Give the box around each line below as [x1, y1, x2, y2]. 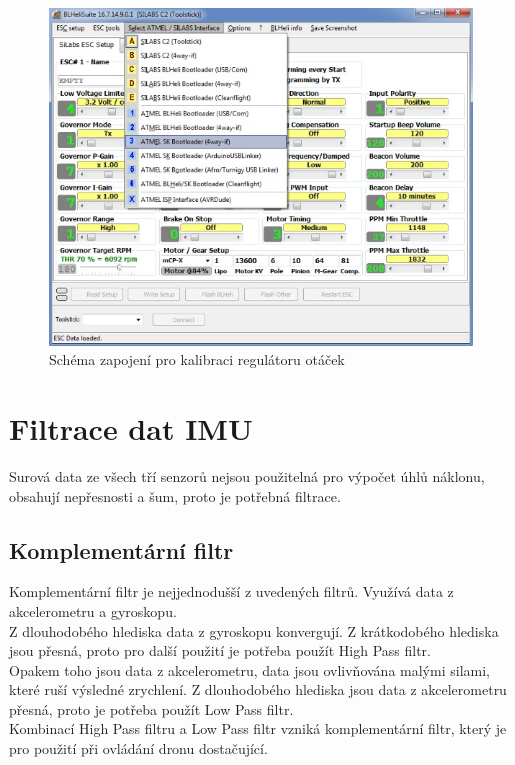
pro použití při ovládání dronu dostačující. [9, 738, 268, 759]
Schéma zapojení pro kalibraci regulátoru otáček [49, 349, 345, 370]
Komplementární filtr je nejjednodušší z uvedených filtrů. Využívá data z [9, 581, 454, 602]
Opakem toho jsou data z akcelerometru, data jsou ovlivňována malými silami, [9, 659, 490, 680]
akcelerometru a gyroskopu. [9, 600, 177, 621]
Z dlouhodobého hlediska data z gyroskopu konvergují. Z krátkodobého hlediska [9, 620, 499, 641]
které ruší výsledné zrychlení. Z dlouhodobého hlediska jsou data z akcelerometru [9, 679, 507, 700]
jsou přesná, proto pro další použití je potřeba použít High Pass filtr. [9, 640, 432, 661]
